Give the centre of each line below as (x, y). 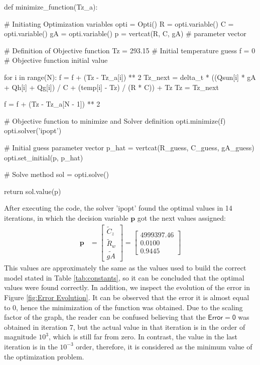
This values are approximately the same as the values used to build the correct (125, 268)
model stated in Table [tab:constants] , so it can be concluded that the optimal (124, 277)
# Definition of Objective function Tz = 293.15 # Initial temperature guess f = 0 (130, 50)
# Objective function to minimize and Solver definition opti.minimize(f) (115, 120)
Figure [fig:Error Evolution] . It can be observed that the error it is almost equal (127, 297)
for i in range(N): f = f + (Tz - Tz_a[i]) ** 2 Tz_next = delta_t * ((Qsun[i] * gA (130, 77)
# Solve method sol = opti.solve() (56, 174)
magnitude (20, 337)
